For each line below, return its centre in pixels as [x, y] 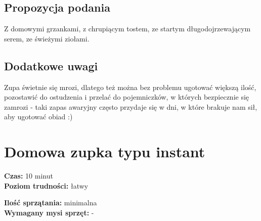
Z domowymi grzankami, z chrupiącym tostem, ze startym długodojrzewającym [127, 29]
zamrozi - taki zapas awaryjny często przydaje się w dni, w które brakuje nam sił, [131, 106]
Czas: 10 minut [29, 176]
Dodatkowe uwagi [51, 65]
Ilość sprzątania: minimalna [51, 203]
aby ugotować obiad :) [38, 117]
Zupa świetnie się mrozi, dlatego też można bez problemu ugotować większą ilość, [130, 87]
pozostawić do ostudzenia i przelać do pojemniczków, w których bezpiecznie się [127, 97]
